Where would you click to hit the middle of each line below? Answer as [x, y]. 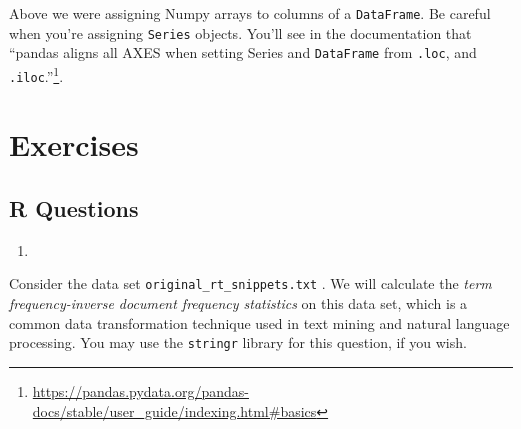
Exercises [74, 144]
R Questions [74, 208]
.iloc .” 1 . [36, 74]
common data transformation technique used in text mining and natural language [259, 322]
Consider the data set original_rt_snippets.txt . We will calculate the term [250, 283]
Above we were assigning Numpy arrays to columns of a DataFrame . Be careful [250, 13]
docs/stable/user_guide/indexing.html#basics [174, 410]
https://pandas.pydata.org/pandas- [140, 390]
